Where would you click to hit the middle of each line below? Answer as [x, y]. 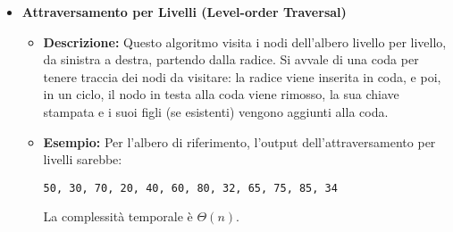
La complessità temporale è [118, 216]
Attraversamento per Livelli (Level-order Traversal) [184, 12]
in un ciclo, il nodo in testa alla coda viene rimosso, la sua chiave [221, 94]
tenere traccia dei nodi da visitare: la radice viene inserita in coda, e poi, [242, 76]
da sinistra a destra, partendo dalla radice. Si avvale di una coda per [231, 59]
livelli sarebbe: [83, 159]
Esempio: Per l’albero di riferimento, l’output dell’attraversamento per [239, 141]
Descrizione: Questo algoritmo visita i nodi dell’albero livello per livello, [245, 41]
